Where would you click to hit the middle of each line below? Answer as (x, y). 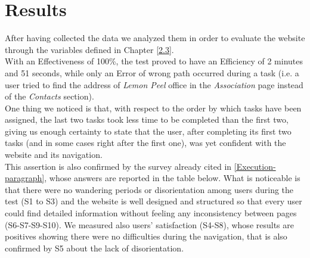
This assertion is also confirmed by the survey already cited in (118, 166)
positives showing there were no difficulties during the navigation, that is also (146, 236)
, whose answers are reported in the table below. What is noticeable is (172, 178)
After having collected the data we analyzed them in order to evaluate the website (155, 38)
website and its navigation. (54, 155)
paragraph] (25, 178)
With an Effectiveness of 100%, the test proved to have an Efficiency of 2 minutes (154, 61)
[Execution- (255, 166)
